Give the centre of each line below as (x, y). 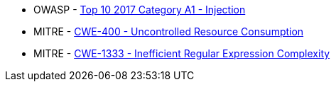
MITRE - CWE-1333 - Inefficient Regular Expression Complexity (182, 53)
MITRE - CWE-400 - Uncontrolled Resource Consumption (169, 31)
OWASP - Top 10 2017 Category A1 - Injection (140, 10)
